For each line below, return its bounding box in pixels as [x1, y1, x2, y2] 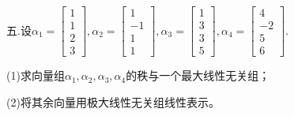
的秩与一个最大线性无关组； [126, 67, 270, 84]
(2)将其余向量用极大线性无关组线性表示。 [6, 93, 220, 110]
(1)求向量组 [6, 67, 65, 84]
